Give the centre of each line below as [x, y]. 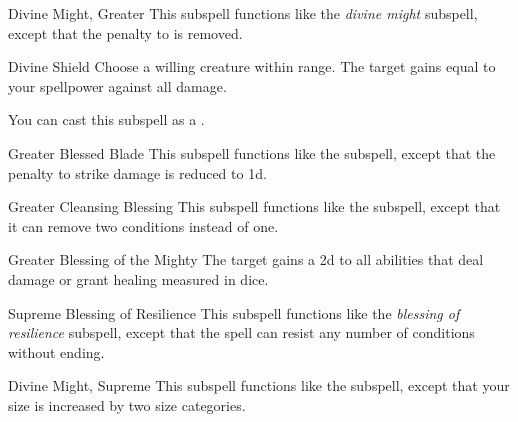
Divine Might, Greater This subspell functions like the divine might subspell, [243, 13]
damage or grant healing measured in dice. [138, 278]
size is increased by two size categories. [127, 404]
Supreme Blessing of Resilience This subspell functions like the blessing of [234, 312]
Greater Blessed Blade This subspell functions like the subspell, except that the [252, 152]
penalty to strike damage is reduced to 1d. [137, 172]
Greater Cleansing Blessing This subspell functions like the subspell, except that [254, 206]
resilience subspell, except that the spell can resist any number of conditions [241, 332]
